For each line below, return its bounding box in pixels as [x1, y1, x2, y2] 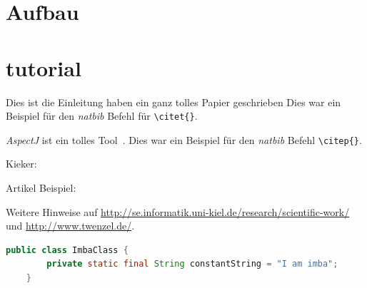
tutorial [6, 53, 81, 82]
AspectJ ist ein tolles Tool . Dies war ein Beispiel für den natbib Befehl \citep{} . [6, 132, 362, 147]
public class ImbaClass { [6, 245, 129, 255]
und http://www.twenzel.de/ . [6, 218, 135, 233]
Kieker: [6, 156, 37, 171]
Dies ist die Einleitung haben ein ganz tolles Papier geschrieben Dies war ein [6, 94, 341, 109]
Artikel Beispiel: [6, 180, 76, 195]
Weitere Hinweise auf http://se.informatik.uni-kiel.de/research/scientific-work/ [6, 204, 350, 219]
